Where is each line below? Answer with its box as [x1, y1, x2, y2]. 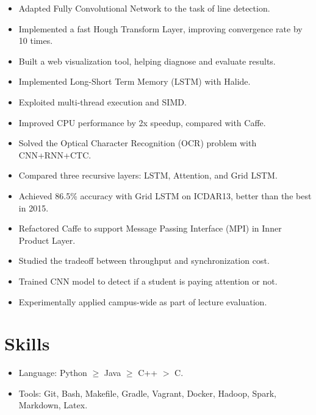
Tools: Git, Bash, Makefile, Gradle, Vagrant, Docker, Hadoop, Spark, [18, 386, 276, 399]
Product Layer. [18, 233, 76, 246]
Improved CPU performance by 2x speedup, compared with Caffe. [18, 116, 266, 129]
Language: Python [18, 366, 87, 379]
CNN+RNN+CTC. [18, 148, 92, 161]
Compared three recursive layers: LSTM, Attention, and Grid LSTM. [18, 169, 278, 182]
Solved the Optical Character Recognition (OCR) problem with [18, 137, 257, 149]
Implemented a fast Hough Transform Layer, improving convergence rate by [18, 22, 303, 35]
